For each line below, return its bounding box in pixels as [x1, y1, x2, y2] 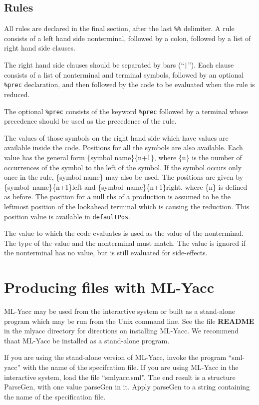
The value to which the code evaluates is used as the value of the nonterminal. [4, 228, 244, 238]
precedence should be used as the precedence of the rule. [4, 116, 177, 126]
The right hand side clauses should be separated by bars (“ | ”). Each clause [4, 60, 234, 70]
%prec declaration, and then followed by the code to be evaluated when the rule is [4, 79, 255, 90]
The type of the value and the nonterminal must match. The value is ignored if [4, 237, 246, 248]
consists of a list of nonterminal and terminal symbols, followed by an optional [4, 69, 244, 80]
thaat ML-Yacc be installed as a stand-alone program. [4, 335, 170, 345]
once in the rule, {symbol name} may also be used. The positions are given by [4, 172, 244, 182]
